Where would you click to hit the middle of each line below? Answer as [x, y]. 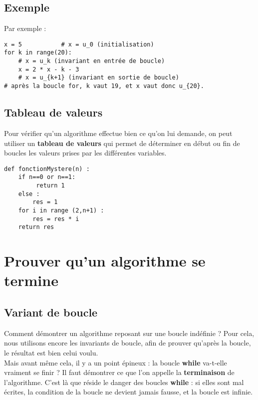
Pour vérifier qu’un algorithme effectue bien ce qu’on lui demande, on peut [118, 133]
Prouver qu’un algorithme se [105, 261]
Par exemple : [25, 28]
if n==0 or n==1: [47, 177]
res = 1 [45, 202]
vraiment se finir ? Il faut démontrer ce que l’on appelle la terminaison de [119, 372]
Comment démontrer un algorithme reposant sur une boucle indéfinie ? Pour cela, [129, 333]
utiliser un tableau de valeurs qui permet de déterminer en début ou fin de [122, 143]
